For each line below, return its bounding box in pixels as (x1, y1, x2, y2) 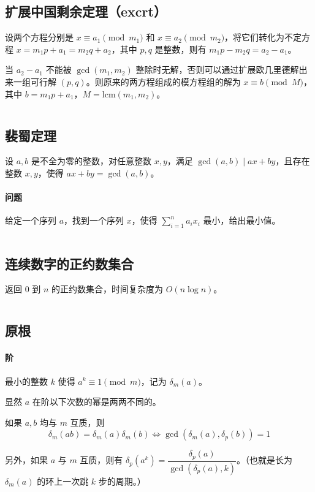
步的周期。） (98, 474, 146, 487)
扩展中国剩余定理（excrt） (5, 2, 167, 21)
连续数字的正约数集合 (5, 254, 134, 273)
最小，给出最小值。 (203, 214, 281, 227)
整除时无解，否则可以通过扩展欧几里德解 (135, 63, 299, 76)
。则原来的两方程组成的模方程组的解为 (86, 75, 241, 88)
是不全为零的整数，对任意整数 (31, 154, 151, 167)
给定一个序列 (5, 214, 56, 227)
